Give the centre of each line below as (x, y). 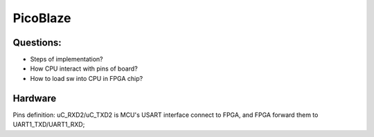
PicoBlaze (42, 18)
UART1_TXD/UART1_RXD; (49, 125)
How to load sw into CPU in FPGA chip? (87, 78)
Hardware (35, 98)
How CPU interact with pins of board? (84, 68)
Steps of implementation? (66, 60)
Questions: (37, 43)
